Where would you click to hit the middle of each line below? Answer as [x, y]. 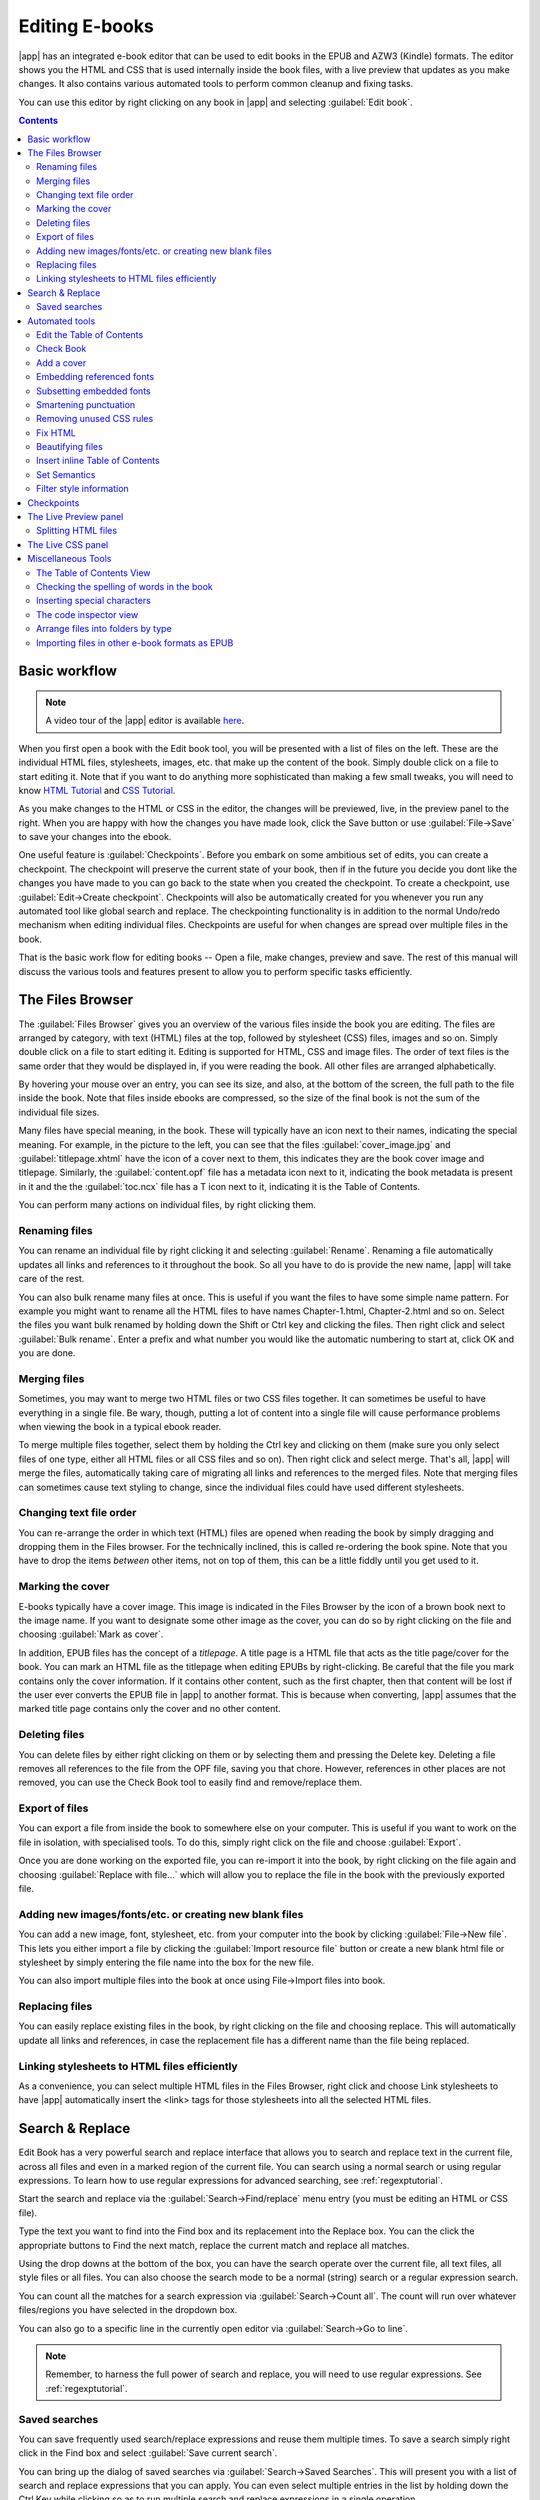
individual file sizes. [59, 1112]
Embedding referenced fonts [95, 377]
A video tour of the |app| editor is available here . [145, 721]
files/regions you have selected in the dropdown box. [128, 2310]
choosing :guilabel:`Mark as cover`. [91, 1634]
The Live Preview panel [75, 517]
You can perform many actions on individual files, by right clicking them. [167, 1205]
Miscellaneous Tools [69, 559]
